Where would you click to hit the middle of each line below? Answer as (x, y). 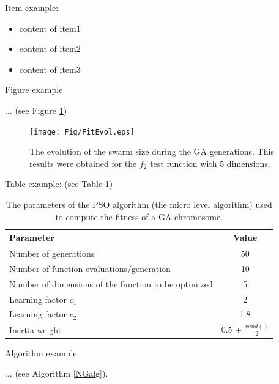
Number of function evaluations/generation (90, 268)
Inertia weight (35, 329)
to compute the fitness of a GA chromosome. (139, 216)
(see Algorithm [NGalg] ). (61, 373)
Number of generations (52, 253)
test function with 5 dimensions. (210, 163)
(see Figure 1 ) (41, 110)
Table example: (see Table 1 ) (59, 184)
